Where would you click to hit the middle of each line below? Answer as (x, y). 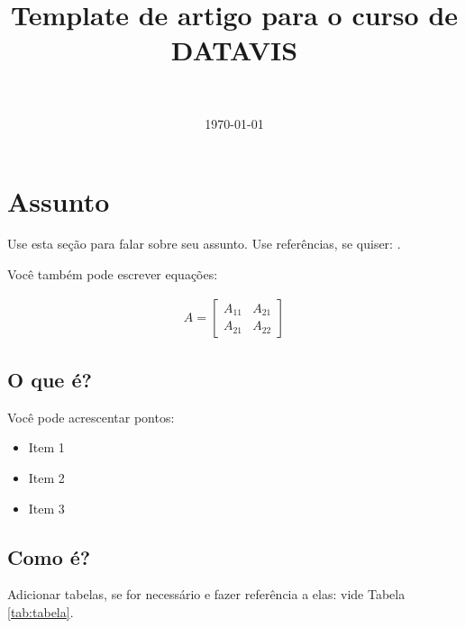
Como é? (49, 556)
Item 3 (46, 508)
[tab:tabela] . (41, 612)
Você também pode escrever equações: (113, 274)
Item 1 (46, 447)
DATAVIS (234, 50)
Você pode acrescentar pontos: (91, 417)
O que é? (50, 380)
